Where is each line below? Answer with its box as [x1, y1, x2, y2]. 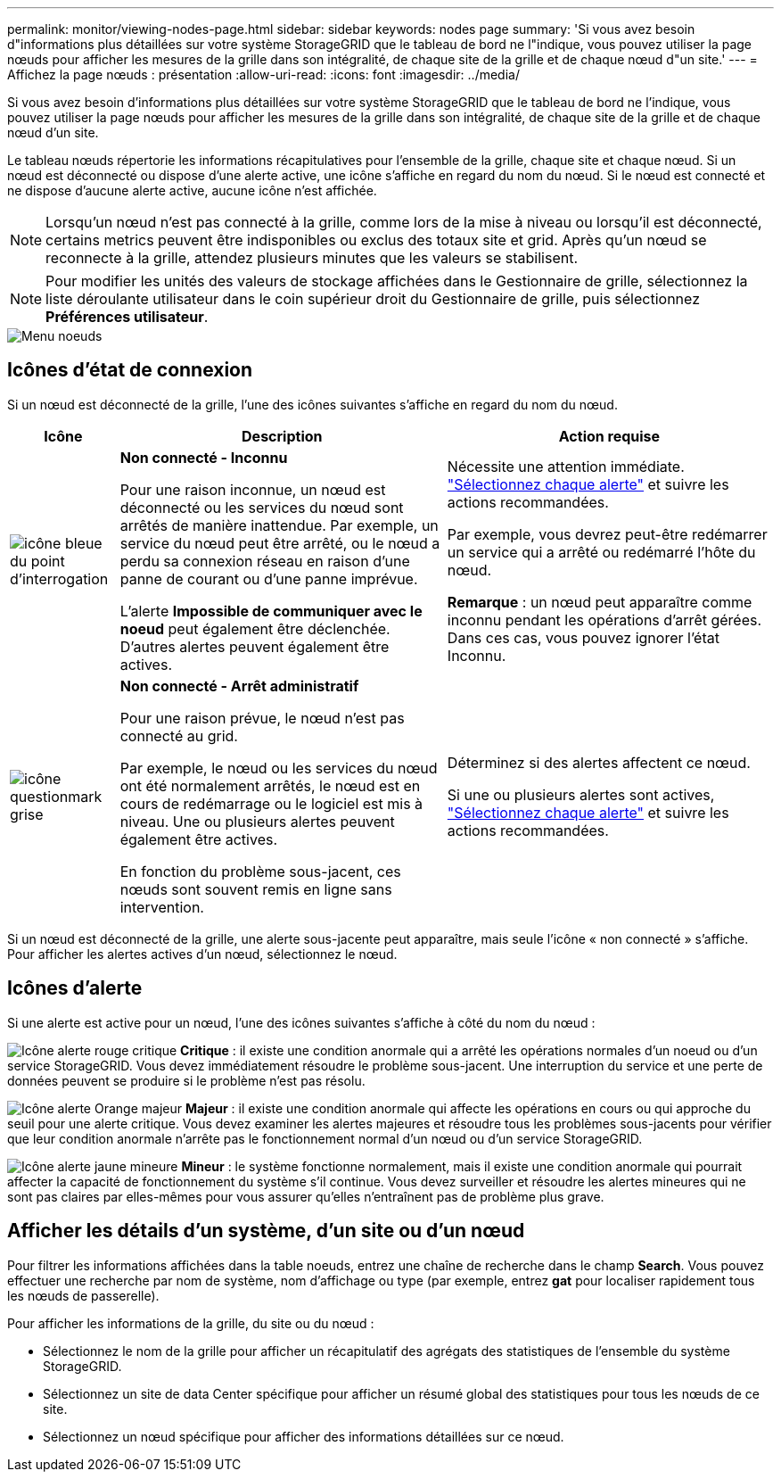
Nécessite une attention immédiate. [447, 457, 685, 475]
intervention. [119, 897, 204, 916]
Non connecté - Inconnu [119, 448, 288, 467]
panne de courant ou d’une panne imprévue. [119, 569, 418, 588]
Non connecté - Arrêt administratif [119, 676, 359, 695]
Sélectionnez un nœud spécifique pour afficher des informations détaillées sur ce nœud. [43, 1428, 564, 1444]
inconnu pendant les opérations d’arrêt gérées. [447, 610, 762, 629]
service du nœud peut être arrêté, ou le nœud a [119, 533, 440, 552]
